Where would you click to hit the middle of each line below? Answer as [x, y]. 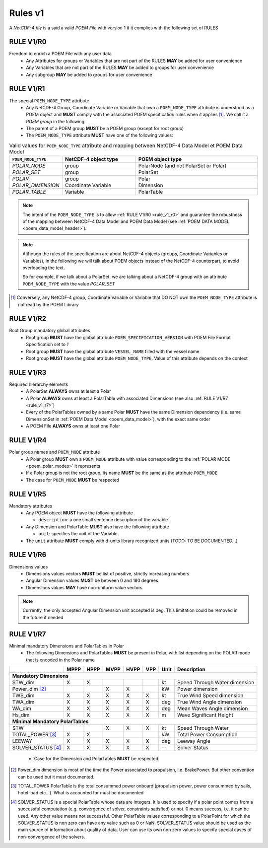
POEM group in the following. [56, 121]
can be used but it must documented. [56, 777]
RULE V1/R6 [28, 555]
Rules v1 [27, 13]
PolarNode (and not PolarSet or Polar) [182, 166]
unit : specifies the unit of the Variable [78, 534]
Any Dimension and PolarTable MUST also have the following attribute [98, 527]
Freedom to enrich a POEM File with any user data [60, 54]
